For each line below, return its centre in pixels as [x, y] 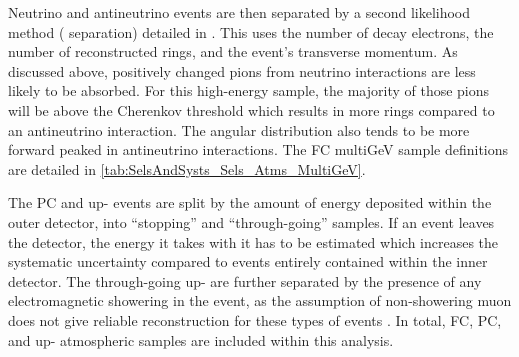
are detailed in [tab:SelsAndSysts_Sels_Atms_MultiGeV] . [187, 168]
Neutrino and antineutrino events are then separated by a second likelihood [239, 12]
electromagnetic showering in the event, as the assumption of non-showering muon [260, 300]
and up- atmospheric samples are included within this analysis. [201, 339]
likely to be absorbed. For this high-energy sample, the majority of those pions [249, 90]
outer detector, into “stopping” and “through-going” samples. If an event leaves [251, 221]
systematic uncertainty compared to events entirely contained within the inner [248, 261]
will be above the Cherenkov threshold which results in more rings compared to [251, 109]
